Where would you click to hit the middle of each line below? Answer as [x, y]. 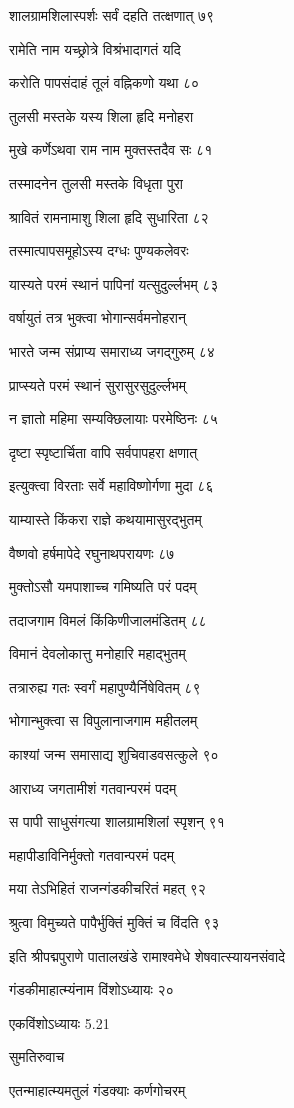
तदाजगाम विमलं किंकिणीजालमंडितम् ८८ [108, 619]
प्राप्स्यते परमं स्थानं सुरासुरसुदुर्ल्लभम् [98, 384]
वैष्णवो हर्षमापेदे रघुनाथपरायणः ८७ [92, 552]
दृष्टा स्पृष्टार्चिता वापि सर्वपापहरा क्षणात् [103, 451]
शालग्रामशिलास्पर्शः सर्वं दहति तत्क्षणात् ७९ [112, 15]
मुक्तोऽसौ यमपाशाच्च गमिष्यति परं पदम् [103, 586]
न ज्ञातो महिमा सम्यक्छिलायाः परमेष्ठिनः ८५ [113, 418]
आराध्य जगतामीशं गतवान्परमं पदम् [93, 787]
